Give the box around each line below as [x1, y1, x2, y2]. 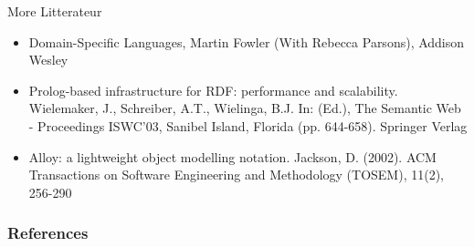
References [7, 221, 89, 244]
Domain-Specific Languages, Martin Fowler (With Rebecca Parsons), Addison [28, 32, 465, 51]
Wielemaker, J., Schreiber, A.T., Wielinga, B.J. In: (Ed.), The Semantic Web [28, 98, 461, 118]
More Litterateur [7, 2, 102, 20]
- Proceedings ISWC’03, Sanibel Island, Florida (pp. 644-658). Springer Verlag [28, 116, 468, 135]
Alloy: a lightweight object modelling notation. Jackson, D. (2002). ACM [28, 147, 437, 166]
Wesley [28, 50, 68, 69]
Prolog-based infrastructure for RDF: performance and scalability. [28, 80, 398, 99]
